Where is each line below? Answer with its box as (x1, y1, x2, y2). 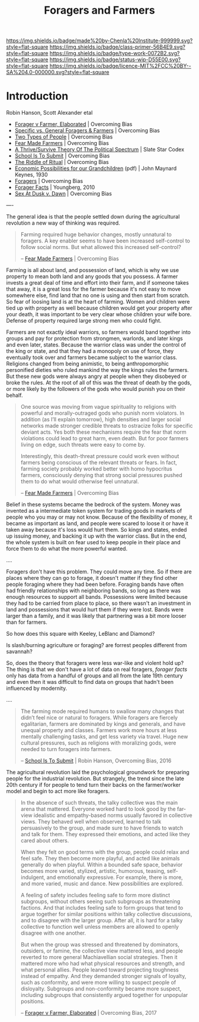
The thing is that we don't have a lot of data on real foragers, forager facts (6, 666, 188, 673)
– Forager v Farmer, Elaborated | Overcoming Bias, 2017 (20, 1010, 157, 1017)
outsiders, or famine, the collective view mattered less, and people (20, 947, 184, 954)
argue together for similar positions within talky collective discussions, (20, 910, 192, 918)
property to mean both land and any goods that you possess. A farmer (6, 273, 178, 280)
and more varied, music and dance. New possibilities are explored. (20, 880, 184, 887)
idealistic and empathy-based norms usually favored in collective (33, 812, 192, 819)
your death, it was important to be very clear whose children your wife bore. (6, 311, 192, 318)
